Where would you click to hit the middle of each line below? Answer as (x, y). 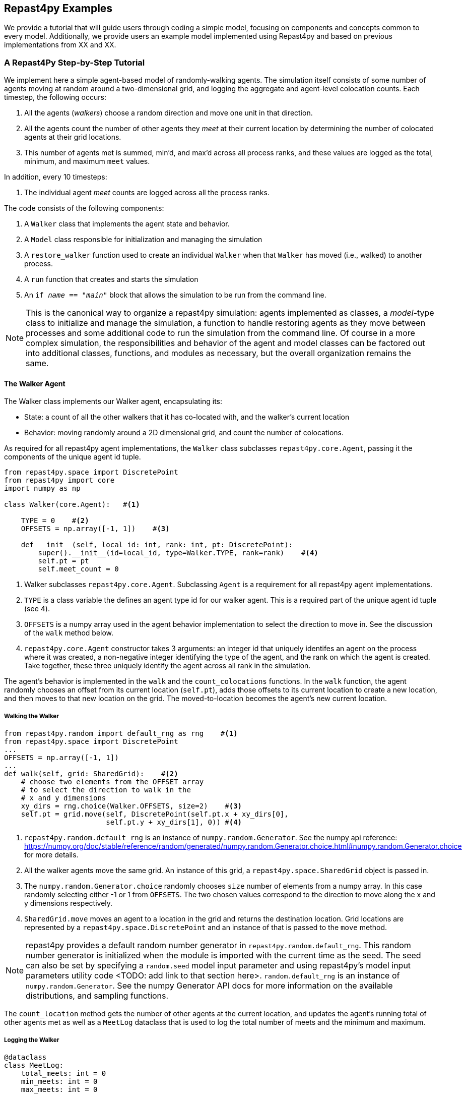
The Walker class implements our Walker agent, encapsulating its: (113, 401)
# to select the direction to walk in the (106, 790)
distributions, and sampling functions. (97, 996)
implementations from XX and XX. (60, 45)
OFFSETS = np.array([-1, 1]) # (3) (95, 529)
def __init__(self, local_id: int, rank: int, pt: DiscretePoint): (157, 545)
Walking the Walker (32, 716)
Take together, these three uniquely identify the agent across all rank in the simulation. (168, 666)
